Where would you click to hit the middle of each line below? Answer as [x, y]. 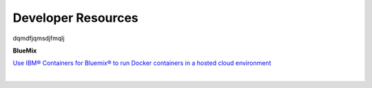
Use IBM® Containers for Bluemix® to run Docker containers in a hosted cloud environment [142, 63]
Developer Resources [76, 18]
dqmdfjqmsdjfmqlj [39, 38]
